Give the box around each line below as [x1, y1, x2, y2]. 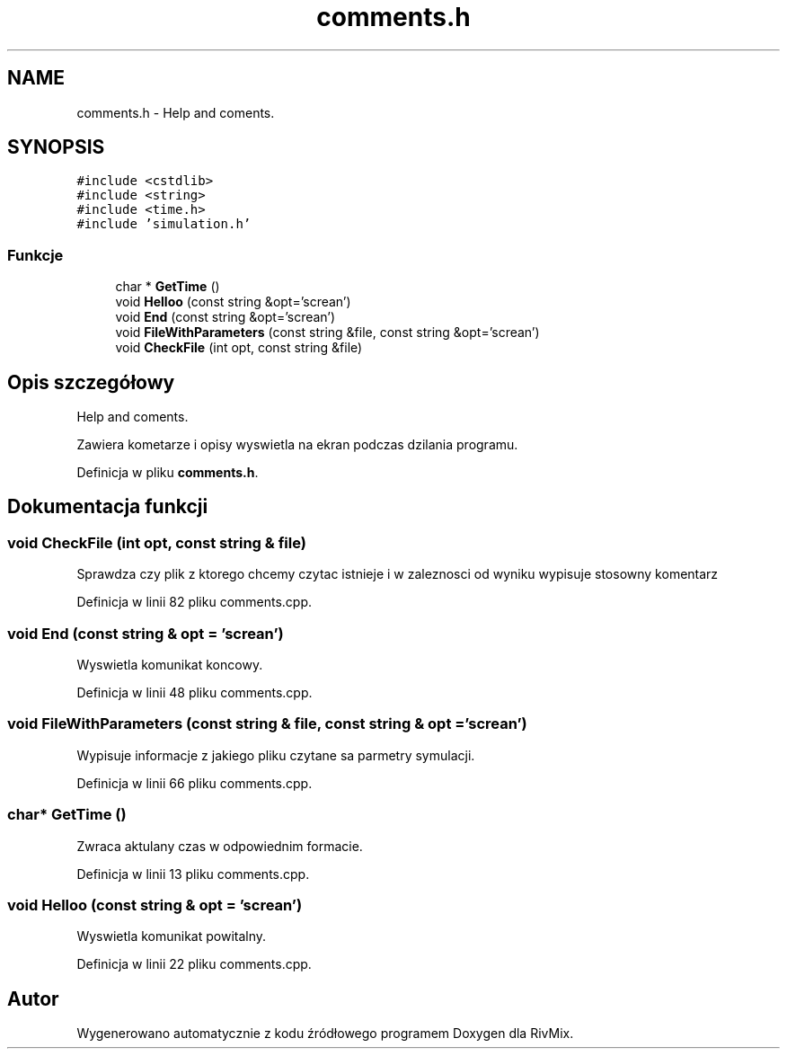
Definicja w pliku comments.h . [76, 465, 259, 481]
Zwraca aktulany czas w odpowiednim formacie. [76, 838, 363, 854]
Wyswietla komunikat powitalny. [76, 928, 267, 945]
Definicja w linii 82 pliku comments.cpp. [76, 594, 313, 610]
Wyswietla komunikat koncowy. [76, 657, 263, 672]
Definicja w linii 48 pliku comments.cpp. [76, 685, 313, 700]
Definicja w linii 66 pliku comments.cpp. [76, 775, 313, 791]
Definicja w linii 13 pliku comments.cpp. [76, 865, 310, 882]
